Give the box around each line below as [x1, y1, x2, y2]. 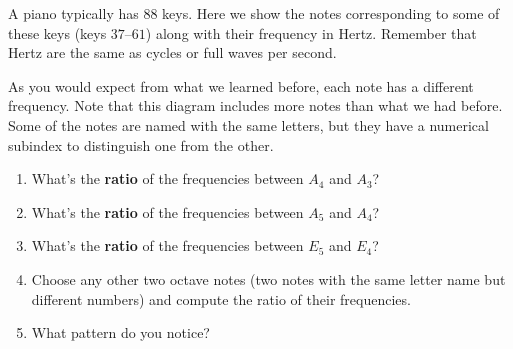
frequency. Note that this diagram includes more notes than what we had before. [8, 95, 503, 116]
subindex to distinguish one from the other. [8, 134, 274, 155]
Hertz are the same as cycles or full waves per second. [8, 42, 337, 63]
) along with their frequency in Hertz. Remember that [145, 22, 477, 43]
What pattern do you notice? [31, 322, 210, 343]
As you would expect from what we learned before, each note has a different [8, 75, 474, 96]
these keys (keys [8, 22, 107, 43]
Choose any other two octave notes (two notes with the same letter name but [31, 268, 506, 289]
